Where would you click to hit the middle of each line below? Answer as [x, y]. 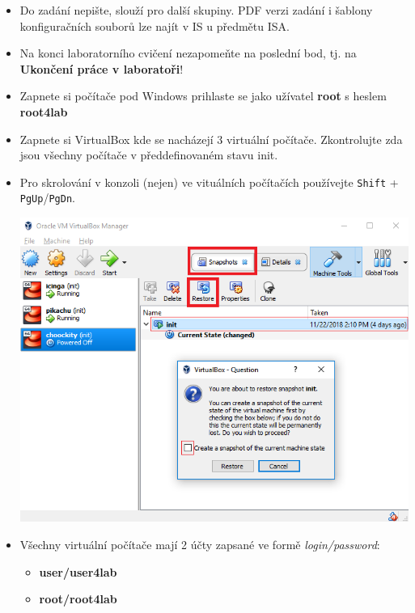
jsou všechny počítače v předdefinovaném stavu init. [149, 155]
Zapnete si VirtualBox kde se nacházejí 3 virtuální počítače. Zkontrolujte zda [211, 139]
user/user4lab [78, 571]
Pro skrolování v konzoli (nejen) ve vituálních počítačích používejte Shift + [209, 182]
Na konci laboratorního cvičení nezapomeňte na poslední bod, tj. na [188, 53]
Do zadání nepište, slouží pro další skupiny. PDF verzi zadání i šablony [196, 10]
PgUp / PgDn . [47, 198]
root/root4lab [78, 599]
